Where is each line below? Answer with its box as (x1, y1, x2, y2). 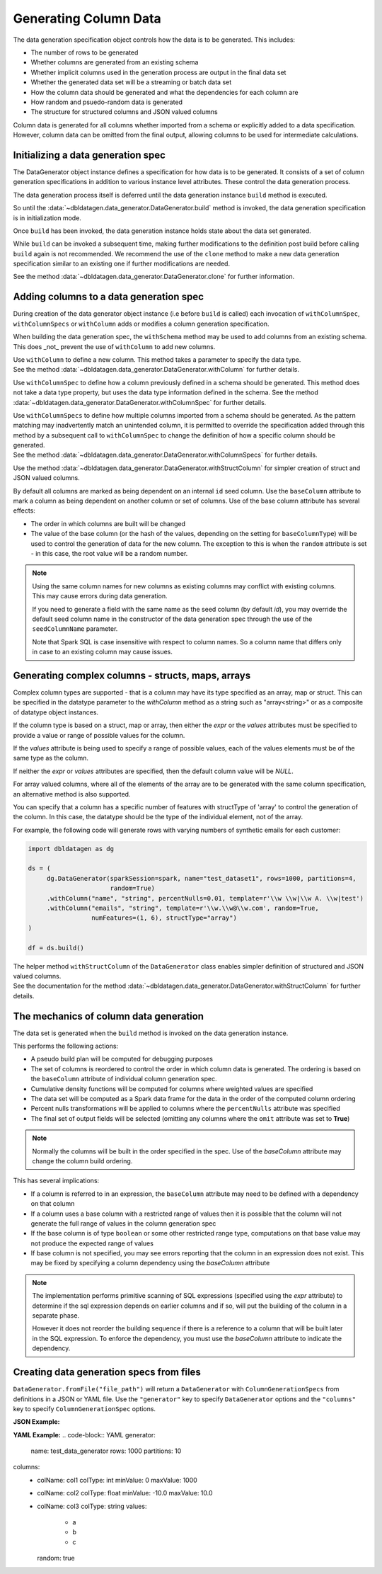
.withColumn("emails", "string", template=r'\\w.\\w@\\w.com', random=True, (46, 904, 320, 913)
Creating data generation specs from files (13, 1367, 201, 1379)
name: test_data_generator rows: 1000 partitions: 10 (30, 1447, 182, 1455)
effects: (13, 506, 35, 515)
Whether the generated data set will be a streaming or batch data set (30, 78, 232, 86)
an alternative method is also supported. (13, 789, 131, 798)
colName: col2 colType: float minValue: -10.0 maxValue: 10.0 (37, 1489, 213, 1498)
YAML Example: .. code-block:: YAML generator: (13, 1430, 156, 1439)
